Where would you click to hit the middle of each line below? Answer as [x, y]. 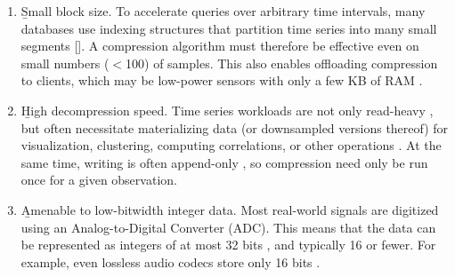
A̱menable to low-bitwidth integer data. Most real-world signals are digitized [230, 209]
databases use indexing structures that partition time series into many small [229, 28]
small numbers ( [65, 63]
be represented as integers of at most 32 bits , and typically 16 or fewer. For [228, 245]
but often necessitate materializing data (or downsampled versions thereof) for [235, 127]
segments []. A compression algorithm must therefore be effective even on [220, 46]
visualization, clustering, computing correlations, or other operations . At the [231, 145]
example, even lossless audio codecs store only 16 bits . [171, 261]
